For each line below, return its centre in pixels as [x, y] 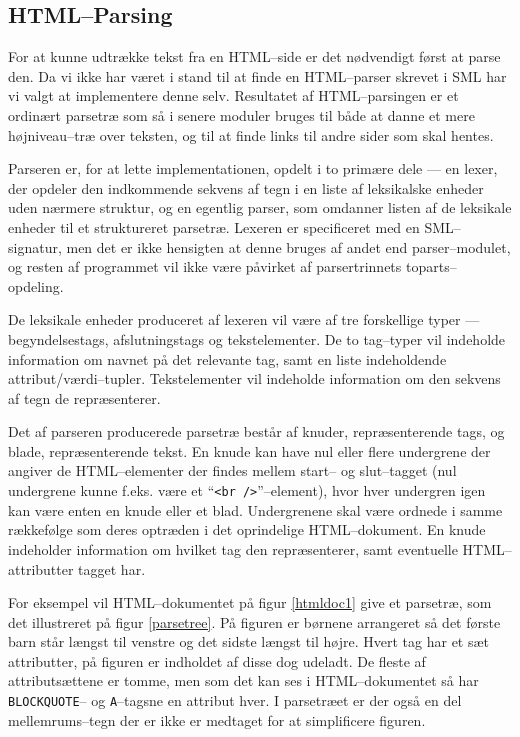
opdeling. [36, 285]
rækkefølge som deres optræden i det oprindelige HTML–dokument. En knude [247, 529]
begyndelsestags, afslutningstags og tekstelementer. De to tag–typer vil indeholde [257, 338]
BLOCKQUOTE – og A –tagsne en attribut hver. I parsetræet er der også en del [235, 700]
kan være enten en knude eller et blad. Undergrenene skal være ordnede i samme [255, 509]
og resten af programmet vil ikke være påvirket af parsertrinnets [205, 266]
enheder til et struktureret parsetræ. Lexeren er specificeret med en [214, 226]
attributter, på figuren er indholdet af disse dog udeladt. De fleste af [217, 660]
